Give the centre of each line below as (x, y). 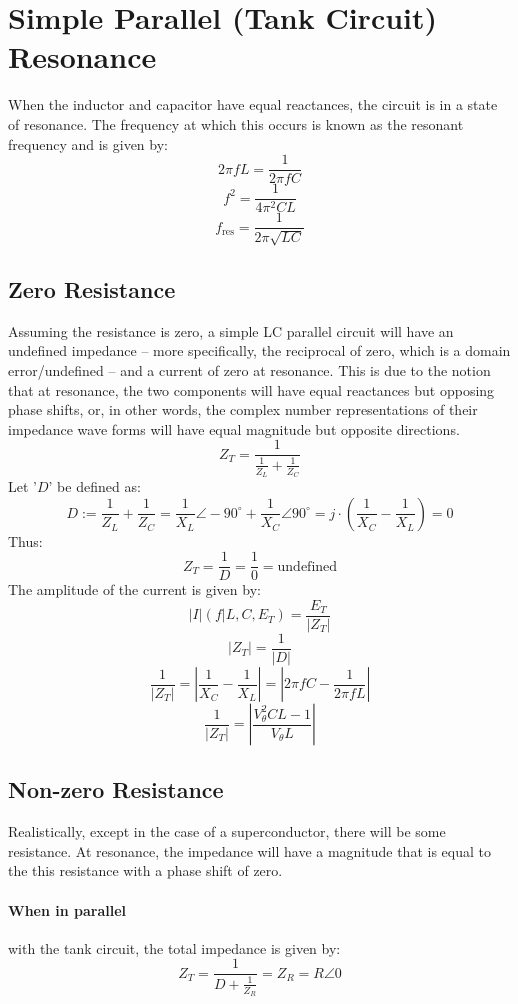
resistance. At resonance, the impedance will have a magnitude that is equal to (249, 850)
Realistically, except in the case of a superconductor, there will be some (227, 831)
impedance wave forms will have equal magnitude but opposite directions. (234, 428)
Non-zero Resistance (116, 789)
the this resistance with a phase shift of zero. (145, 870)
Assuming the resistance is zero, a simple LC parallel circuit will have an (231, 330)
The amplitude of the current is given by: (134, 589)
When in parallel (67, 909)
